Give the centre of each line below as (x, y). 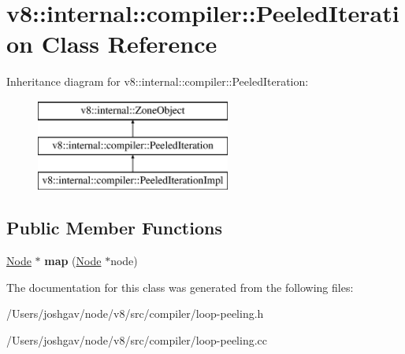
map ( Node (73, 261)
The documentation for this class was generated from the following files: (180, 287)
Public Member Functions (114, 228)
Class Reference (129, 44)
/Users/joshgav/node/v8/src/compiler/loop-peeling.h (135, 313)
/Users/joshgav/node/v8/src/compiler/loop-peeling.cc (137, 339)
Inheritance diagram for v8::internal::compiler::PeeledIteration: (158, 81)
